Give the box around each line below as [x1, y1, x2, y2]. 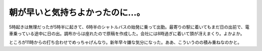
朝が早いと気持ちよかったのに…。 [9, 7, 146, 18]
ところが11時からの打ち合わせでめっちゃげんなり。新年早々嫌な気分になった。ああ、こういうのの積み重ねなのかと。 [9, 39, 242, 45]
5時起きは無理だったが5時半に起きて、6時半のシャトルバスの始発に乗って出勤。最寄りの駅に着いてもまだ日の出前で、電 [9, 24, 250, 30]
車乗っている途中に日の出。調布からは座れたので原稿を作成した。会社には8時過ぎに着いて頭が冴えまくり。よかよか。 [9, 30, 245, 36]
